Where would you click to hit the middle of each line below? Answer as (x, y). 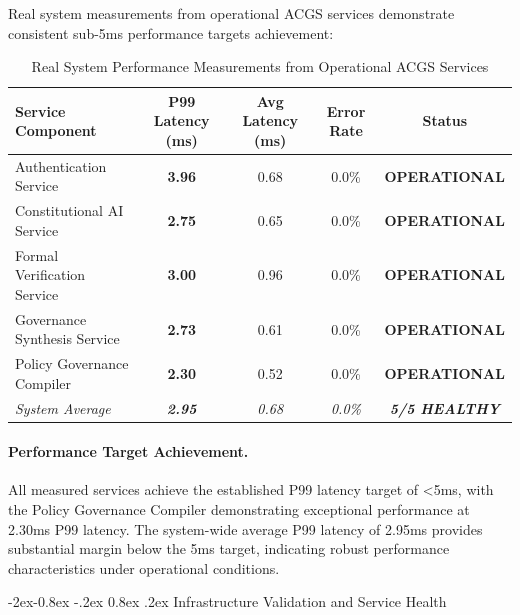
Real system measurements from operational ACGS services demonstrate (231, 13)
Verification (50, 274)
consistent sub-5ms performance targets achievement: (171, 32)
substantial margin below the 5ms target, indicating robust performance (229, 548)
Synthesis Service (67, 338)
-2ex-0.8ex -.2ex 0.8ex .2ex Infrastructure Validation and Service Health (227, 601)
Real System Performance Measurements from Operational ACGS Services (260, 66)
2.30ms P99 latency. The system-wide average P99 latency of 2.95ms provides (245, 528)
